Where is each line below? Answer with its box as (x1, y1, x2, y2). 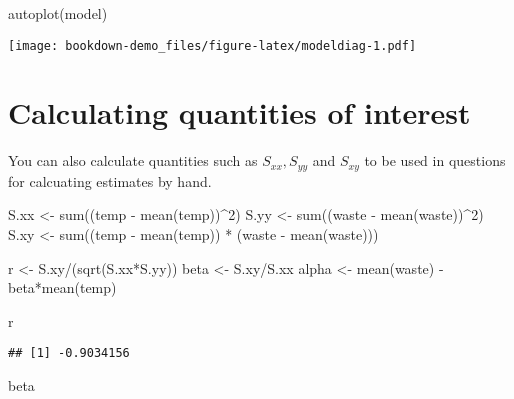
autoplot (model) (8, 3, 108, 23)
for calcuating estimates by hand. (8, 170, 212, 191)
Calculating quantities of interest (8, 92, 471, 133)
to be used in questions (364, 150, 506, 171)
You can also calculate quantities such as (8, 150, 258, 171)
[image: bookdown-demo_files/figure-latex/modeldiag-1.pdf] (8, 38, 417, 53)
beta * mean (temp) (8, 277, 117, 298)
